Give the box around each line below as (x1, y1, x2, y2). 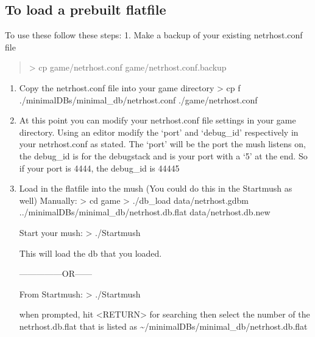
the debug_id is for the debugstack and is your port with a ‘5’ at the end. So (19, 149, 308, 162)
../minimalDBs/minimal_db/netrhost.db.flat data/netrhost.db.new (19, 206, 271, 218)
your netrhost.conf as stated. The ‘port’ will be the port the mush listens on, (19, 137, 306, 150)
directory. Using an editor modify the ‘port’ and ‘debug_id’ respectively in (19, 125, 299, 138)
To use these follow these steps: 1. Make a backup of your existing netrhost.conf (5, 29, 303, 41)
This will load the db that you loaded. (19, 246, 162, 259)
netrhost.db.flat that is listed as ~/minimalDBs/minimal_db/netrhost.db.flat (19, 319, 308, 332)
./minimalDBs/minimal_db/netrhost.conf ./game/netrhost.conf (19, 93, 258, 106)
